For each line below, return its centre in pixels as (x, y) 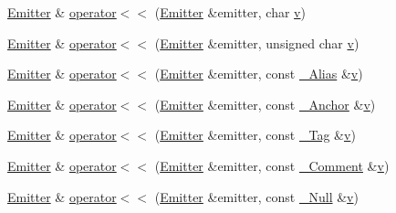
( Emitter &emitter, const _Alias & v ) (259, 74)
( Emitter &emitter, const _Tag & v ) (255, 135)
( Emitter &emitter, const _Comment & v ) (272, 165)
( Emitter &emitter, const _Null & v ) (256, 196)
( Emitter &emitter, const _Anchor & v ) (265, 104)
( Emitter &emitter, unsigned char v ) (257, 43)
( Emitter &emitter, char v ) (230, 12)
